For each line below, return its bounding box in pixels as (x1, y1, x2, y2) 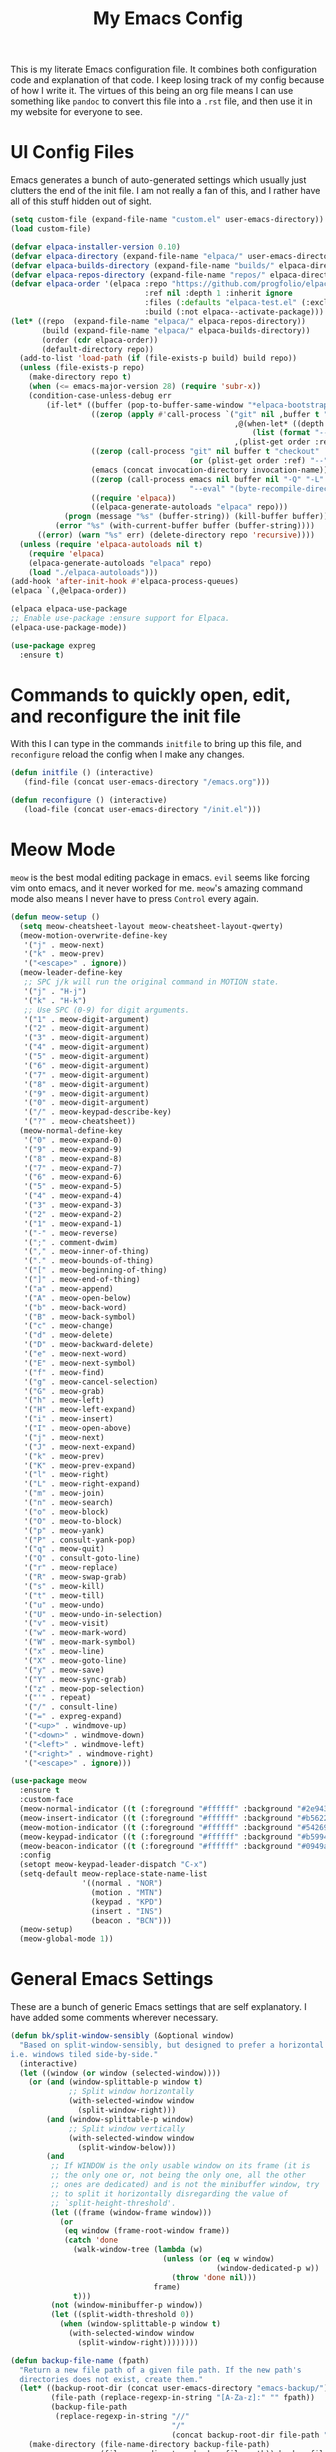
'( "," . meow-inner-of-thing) (23, 1247, 150, 1257)
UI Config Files (10, 141, 135, 164)
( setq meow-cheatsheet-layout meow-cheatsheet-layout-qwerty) (19, 921, 284, 931)
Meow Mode (10, 838, 116, 861)
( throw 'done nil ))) (171, 2272, 257, 2282)
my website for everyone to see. (10, 106, 143, 118)
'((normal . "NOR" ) (81, 1878, 163, 1888)
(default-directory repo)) (41, 344, 155, 354)
